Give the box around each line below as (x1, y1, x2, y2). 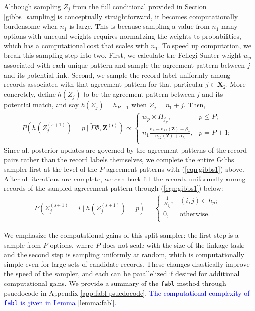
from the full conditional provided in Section (73, 1, 207, 11)
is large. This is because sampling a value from (69, 21, 210, 31)
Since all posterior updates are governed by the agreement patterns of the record (4, 145, 247, 155)
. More (226, 79, 246, 89)
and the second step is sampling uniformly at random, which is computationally (4, 249, 244, 259)
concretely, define (4, 89, 56, 99)
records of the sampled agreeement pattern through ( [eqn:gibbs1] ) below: (4, 183, 223, 193)
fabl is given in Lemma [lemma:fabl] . (4, 297, 117, 308)
